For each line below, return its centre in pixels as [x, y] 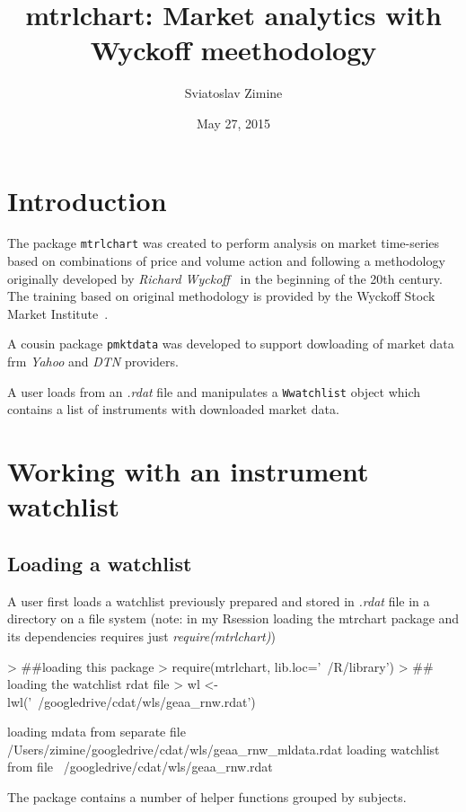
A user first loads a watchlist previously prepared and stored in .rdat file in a [219, 600]
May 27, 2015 [233, 123]
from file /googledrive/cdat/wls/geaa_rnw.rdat [140, 767]
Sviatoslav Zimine [233, 93]
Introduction [87, 200]
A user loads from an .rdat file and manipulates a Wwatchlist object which [214, 391]
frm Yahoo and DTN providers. [93, 362]
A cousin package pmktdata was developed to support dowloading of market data [231, 344]
